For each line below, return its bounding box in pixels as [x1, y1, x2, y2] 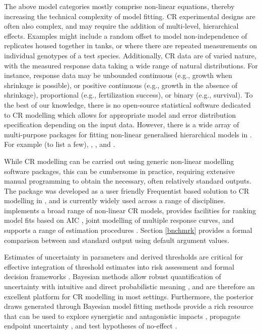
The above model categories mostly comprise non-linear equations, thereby [4, 1, 235, 11]
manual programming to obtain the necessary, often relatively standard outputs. [4, 176, 251, 186]
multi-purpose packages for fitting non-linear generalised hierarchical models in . [4, 129, 252, 139]
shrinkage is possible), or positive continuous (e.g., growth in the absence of [4, 79, 238, 90]
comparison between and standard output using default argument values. [4, 234, 229, 245]
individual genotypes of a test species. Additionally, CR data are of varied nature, [4, 50, 256, 60]
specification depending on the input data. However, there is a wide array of [4, 119, 239, 130]
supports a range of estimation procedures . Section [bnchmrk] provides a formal [4, 225, 252, 235]
